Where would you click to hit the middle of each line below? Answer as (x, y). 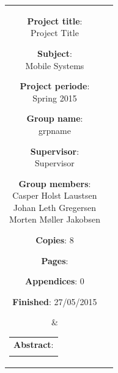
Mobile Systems (55, 65)
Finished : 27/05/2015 (55, 301)
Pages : (55, 260)
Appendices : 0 (55, 281)
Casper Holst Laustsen (55, 195)
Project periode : (55, 86)
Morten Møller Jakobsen (55, 219)
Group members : (55, 183)
